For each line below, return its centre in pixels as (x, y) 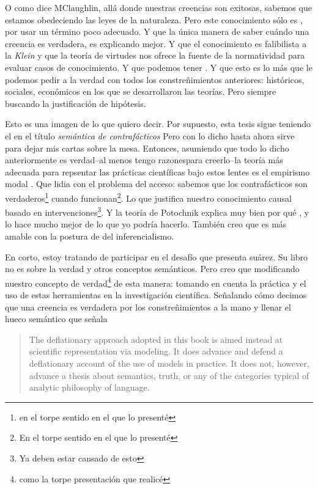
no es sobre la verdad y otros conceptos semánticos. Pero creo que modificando (152, 269)
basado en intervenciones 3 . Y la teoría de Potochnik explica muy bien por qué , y (157, 211)
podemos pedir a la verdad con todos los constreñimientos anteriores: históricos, (155, 79)
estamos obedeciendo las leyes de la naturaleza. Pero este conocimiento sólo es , (154, 19)
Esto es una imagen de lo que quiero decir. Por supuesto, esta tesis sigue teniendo (158, 124)
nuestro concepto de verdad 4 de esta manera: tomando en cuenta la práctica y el (156, 282)
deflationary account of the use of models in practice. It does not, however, (169, 363)
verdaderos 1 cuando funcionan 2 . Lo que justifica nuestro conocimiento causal (148, 197)
